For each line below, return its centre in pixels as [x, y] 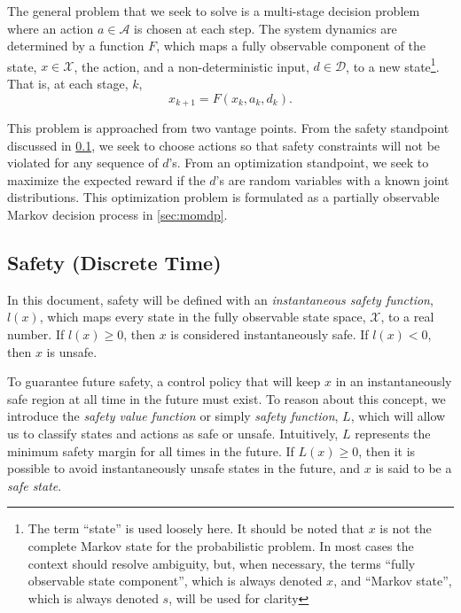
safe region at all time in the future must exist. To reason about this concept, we [227, 398]
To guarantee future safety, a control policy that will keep [164, 381]
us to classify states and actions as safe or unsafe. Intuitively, [173, 433]
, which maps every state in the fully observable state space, [203, 317]
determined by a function [76, 46]
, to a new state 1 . [393, 65]
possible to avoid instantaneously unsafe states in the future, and [184, 468]
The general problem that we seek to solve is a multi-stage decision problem [214, 11]
